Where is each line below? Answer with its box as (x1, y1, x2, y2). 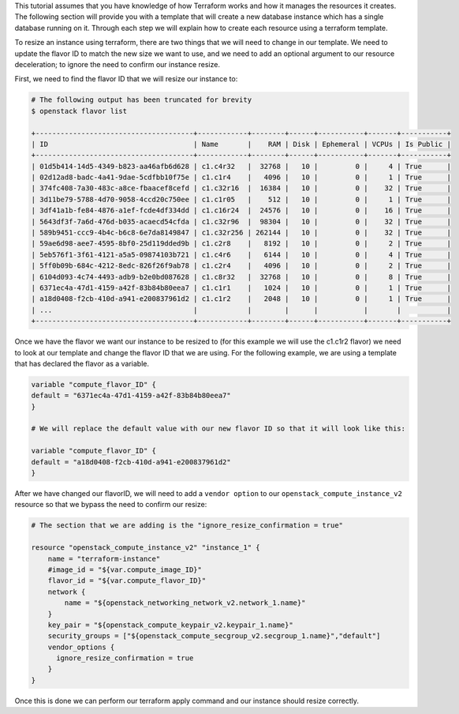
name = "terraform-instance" (47, 554, 161, 563)
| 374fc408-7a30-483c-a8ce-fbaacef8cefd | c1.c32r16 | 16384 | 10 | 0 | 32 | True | (31, 184, 451, 193)
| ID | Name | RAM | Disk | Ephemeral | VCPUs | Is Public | (31, 139, 451, 148)
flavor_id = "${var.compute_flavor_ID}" (47, 577, 207, 585)
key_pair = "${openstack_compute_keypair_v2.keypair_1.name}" (47, 620, 293, 629)
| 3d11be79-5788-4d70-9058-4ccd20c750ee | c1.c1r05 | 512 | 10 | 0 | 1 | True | (31, 194, 451, 204)
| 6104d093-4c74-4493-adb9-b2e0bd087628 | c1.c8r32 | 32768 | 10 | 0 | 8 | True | (31, 272, 451, 281)
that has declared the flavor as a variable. (14, 359, 150, 368)
